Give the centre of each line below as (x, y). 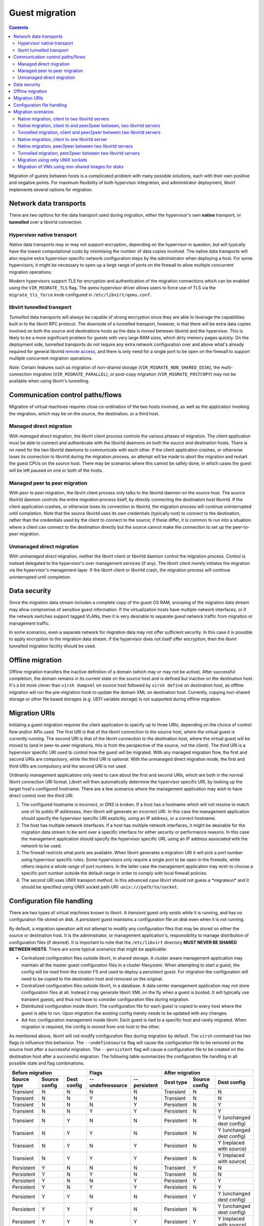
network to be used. (42, 845)
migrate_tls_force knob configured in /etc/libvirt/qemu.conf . (80, 295)
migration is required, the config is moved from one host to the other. (91, 1027)
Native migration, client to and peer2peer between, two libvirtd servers (89, 126)
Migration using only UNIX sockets (53, 160)
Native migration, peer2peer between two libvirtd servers (75, 146)
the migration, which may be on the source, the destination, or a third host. (84, 413)
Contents (19, 27)
